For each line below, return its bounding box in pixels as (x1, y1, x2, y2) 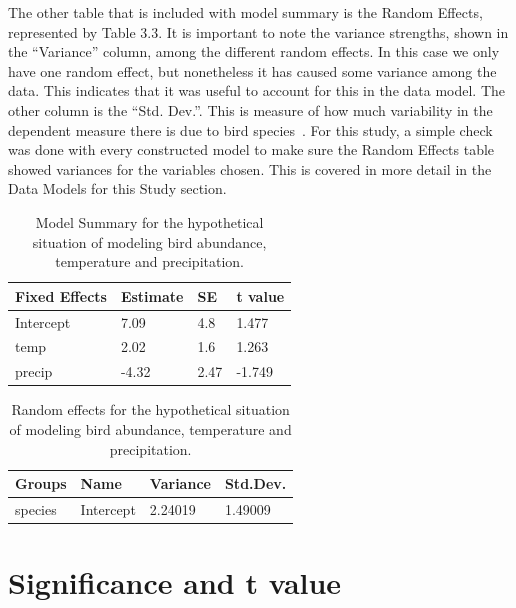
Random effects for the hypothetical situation (11, 399, 290, 420)
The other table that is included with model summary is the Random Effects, (8, 2, 483, 22)
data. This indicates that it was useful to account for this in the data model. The (8, 80, 506, 101)
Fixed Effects (15, 285, 107, 306)
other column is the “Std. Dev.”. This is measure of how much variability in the (8, 99, 493, 120)
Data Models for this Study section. (8, 178, 227, 199)
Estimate (120, 285, 184, 306)
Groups (15, 473, 67, 494)
